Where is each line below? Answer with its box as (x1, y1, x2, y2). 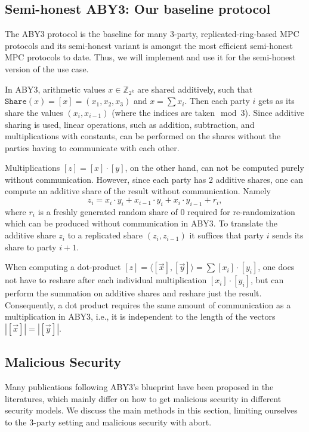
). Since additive (245, 106, 305, 118)
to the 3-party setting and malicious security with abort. (5, 416, 212, 428)
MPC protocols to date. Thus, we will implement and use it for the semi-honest (5, 51, 296, 63)
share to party (5, 240, 57, 253)
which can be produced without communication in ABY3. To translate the (5, 217, 277, 229)
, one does (258, 261, 295, 273)
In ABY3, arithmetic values (5, 82, 106, 95)
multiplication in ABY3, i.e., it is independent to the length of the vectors (5, 310, 276, 323)
